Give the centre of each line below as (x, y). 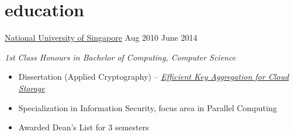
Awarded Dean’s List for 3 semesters (84, 127)
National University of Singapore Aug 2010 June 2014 (101, 38)
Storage (32, 88)
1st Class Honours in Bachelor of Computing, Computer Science (120, 57)
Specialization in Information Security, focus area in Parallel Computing (148, 107)
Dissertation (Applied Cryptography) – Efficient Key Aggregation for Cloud (154, 77)
